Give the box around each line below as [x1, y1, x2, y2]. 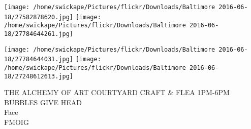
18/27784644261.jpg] [4, 30, 74, 37]
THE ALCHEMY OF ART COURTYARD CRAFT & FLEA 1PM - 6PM [4, 87, 230, 98]
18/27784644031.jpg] [4, 56, 74, 63]
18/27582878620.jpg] [4, 13, 74, 21]
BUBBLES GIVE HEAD [4, 97, 82, 107]
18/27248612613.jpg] [4, 72, 74, 80]
